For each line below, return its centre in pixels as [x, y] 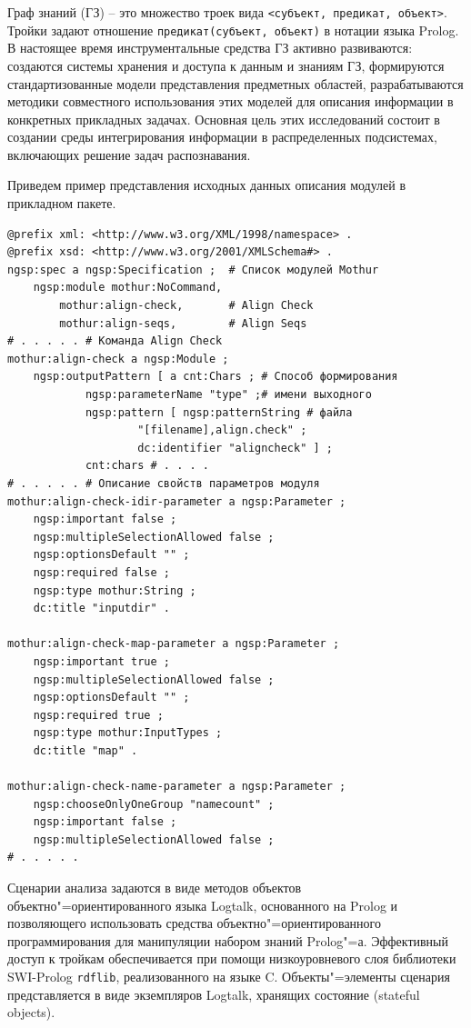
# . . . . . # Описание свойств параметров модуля [164, 483]
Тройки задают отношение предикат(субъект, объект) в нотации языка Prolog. [233, 30]
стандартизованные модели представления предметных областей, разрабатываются [235, 83]
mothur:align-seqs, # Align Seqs [183, 323]
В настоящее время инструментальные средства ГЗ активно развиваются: [210, 48]
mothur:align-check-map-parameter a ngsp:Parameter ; [174, 644]
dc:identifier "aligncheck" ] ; [235, 448]
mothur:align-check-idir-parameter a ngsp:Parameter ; [177, 501]
